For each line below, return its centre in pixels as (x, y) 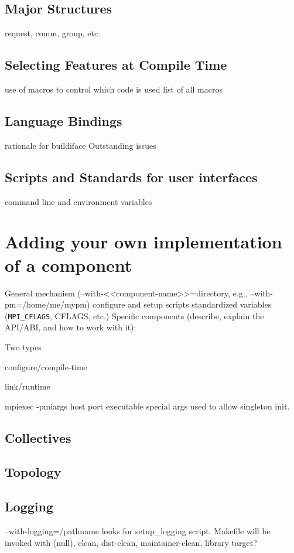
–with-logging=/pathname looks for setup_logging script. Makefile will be (138, 531)
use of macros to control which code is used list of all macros (114, 89)
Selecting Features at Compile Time (116, 65)
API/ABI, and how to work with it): (71, 327)
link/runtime (28, 386)
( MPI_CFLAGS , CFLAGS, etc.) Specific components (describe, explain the (134, 315)
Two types (23, 347)
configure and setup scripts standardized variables (182, 304)
